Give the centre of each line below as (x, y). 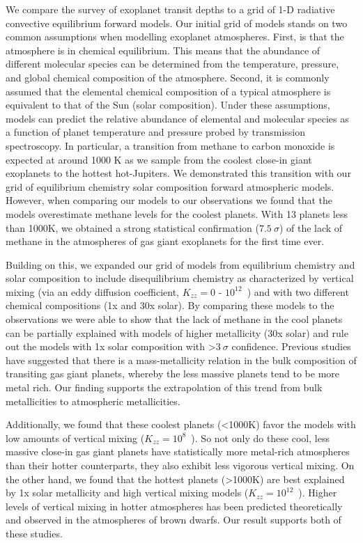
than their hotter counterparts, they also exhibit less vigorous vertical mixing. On (180, 465)
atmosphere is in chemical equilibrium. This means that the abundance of (163, 50)
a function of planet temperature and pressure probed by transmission (155, 132)
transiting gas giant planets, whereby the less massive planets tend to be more (173, 373)
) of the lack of (311, 227)
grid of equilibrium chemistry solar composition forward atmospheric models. (170, 186)
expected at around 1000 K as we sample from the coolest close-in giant (159, 159)
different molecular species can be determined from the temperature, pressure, (172, 64)
